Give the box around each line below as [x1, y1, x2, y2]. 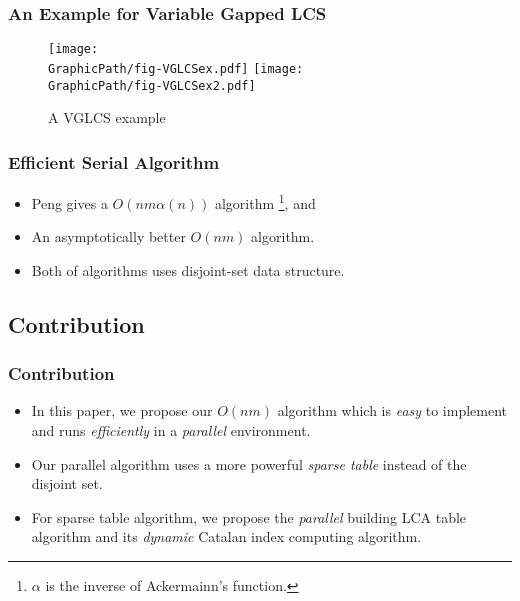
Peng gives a [31, 192, 108, 213]
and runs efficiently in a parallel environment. [31, 420, 311, 441]
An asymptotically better [31, 226, 186, 247]
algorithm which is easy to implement [277, 400, 508, 421]
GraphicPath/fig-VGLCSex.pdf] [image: [48, 61, 304, 76]
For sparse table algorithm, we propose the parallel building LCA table [31, 506, 467, 527]
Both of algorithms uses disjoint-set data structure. [31, 259, 345, 280]
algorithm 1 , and [214, 190, 316, 213]
